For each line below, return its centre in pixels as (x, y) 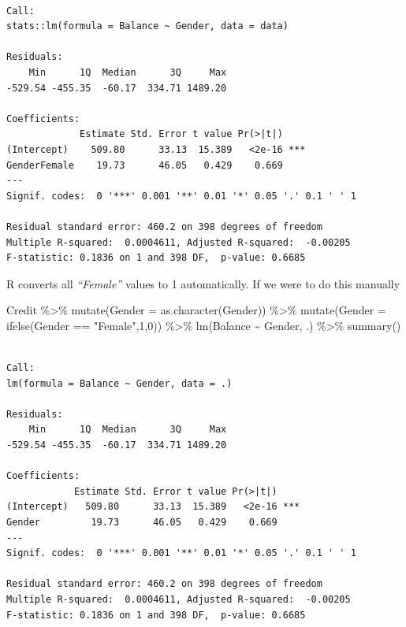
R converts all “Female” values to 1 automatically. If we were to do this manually (203, 283)
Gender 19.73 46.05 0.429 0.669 (142, 522)
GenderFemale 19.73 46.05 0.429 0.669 (145, 165)
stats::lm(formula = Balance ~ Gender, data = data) (147, 26)
